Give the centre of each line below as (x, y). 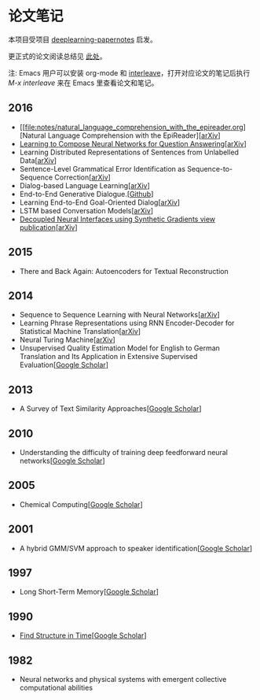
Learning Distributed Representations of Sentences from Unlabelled (129, 152)
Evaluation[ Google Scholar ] (64, 365)
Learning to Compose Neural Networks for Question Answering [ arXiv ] (133, 143)
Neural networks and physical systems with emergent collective (123, 680)
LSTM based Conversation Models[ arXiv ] (86, 210)
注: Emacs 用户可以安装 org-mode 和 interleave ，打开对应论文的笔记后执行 (129, 72)
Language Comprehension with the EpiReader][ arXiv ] (134, 135)
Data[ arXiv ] (38, 160)
